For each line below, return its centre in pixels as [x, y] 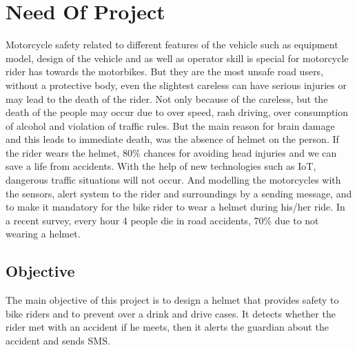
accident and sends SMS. [58, 341]
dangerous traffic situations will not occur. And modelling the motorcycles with [173, 180]
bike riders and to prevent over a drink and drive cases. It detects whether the [171, 313]
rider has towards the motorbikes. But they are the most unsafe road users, [165, 71]
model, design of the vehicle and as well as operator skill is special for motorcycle [177, 58]
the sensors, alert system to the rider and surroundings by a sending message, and [179, 193]
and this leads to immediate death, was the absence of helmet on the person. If [172, 139]
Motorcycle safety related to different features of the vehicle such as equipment [172, 45]
